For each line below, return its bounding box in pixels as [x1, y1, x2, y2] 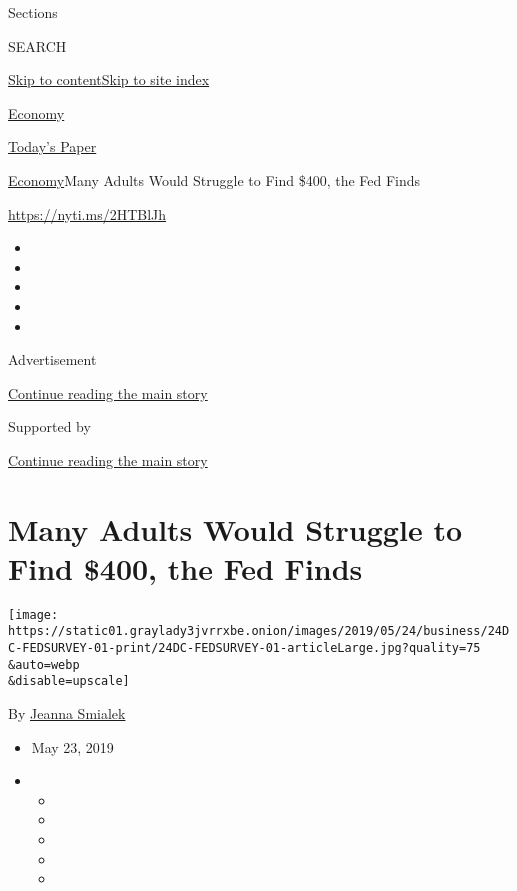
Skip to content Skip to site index [8, 69, 210, 90]
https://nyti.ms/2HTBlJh [8, 203, 167, 224]
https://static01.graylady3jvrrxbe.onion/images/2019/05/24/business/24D [8, 624, 510, 639]
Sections [8, 2, 58, 22]
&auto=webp [8, 657, 80, 672]
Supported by [8, 416, 91, 437]
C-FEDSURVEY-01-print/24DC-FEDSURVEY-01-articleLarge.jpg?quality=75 [8, 641, 481, 656]
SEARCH [8, 35, 67, 56]
